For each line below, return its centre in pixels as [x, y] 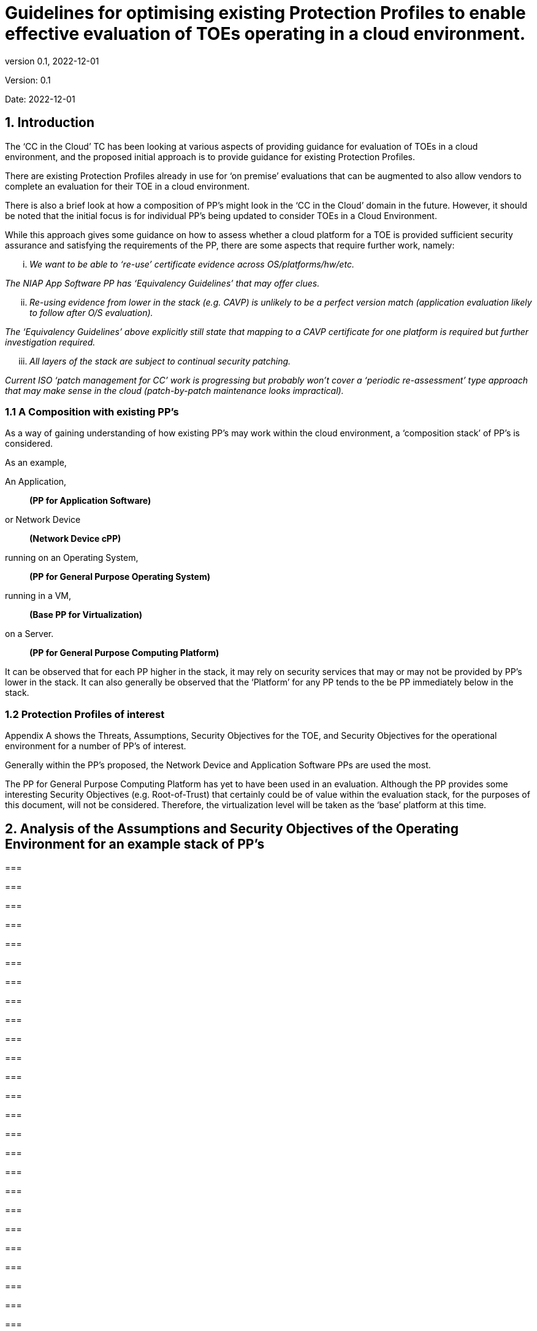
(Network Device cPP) [75, 539]
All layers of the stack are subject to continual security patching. [160, 361]
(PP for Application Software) [90, 501]
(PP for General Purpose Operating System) [120, 577]
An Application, [36, 482]
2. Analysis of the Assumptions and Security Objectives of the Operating [232, 828]
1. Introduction [50, 123]
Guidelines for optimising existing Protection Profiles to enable [265, 13]
